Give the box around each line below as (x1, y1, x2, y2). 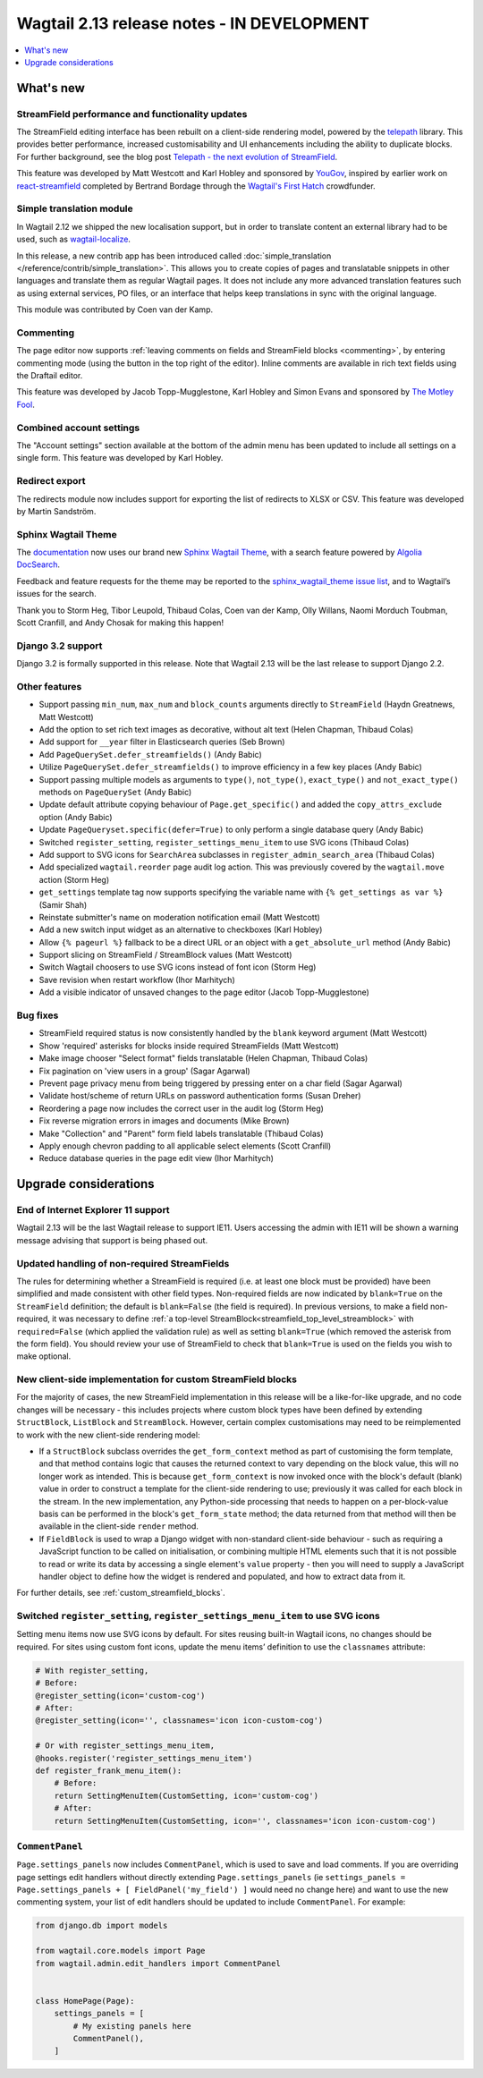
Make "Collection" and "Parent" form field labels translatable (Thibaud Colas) (38, 1128, 324, 1139)
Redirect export (16, 475, 86, 488)
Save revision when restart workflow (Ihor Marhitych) (38, 974, 236, 985)
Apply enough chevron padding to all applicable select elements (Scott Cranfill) (38, 1141, 332, 1151)
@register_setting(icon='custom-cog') (35, 1691, 206, 1701)
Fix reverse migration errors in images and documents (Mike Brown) (38, 1115, 290, 1126)
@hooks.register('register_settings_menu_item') (35, 1753, 253, 1763)
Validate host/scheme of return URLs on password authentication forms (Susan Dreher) (38, 1090, 361, 1101)
